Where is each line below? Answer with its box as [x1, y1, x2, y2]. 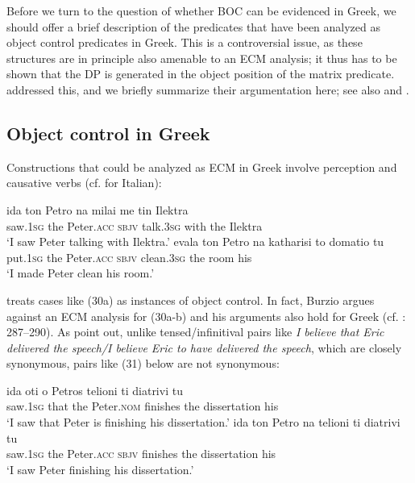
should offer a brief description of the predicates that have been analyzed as [6, 18, 381, 35]
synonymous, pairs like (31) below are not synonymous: [6, 355, 280, 372]
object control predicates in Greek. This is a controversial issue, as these [6, 34, 363, 51]
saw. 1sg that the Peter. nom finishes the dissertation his [6, 398, 279, 414]
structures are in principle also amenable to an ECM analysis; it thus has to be [6, 49, 397, 66]
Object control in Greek [6, 120, 210, 145]
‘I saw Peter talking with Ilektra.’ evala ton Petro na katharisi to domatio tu [6, 233, 384, 250]
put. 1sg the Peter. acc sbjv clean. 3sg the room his [6, 248, 252, 265]
